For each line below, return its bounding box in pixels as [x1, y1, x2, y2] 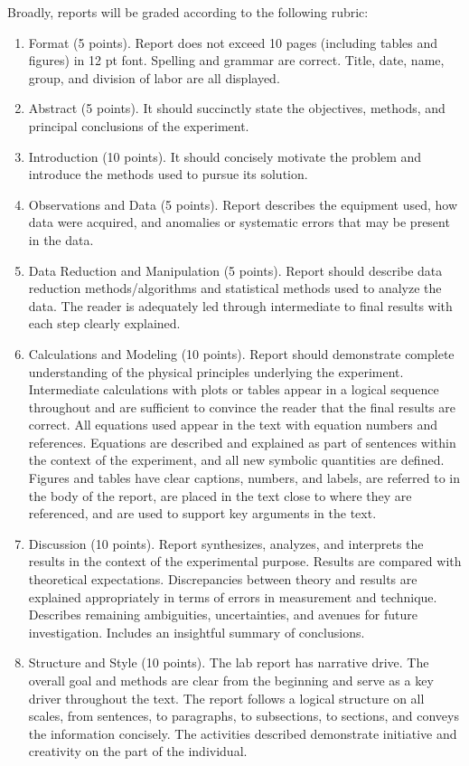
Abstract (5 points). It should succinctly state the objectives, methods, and [28, 99, 446, 118]
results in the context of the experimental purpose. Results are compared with [28, 552, 462, 571]
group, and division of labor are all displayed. [28, 68, 280, 87]
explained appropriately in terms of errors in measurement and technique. [28, 587, 437, 606]
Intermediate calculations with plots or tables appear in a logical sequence [28, 380, 439, 399]
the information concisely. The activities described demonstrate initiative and [28, 723, 457, 742]
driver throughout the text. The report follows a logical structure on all [28, 688, 425, 707]
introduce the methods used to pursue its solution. [28, 165, 308, 184]
